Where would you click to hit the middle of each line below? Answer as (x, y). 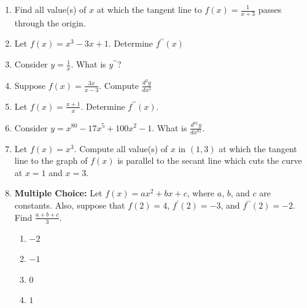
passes (270, 9)
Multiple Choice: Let (58, 193)
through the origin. (50, 22)
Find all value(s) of (50, 9)
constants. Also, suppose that (70, 205)
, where (201, 193)
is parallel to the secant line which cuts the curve (210, 160)
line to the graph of (51, 160)
